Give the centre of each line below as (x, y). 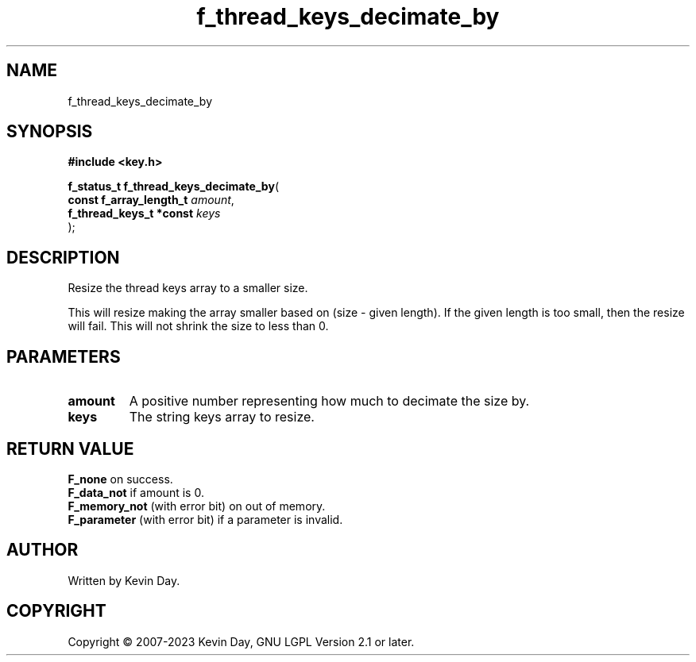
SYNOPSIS (50, 132)
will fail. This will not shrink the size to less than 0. (198, 326)
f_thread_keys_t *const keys (144, 214)
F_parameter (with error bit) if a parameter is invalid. (205, 519)
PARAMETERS (64, 356)
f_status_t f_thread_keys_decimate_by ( (173, 187)
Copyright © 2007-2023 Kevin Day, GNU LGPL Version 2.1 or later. (241, 641)
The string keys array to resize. (222, 417)
